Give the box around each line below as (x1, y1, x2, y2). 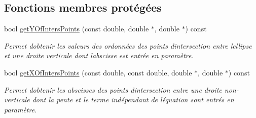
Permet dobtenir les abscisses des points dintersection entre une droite (4, 84, 222, 95)
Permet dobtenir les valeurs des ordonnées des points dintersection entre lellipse (4, 40, 252, 51)
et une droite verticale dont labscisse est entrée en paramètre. (4, 50, 194, 61)
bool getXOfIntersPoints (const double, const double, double (4, 67, 192, 77)
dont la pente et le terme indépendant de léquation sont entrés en (32, 94, 234, 105)
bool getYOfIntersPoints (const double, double (4, 23, 149, 34)
